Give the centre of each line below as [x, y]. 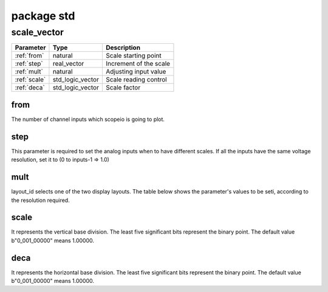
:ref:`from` [29, 56]
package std [43, 16]
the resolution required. [40, 200]
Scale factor [123, 88]
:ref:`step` [29, 64]
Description [123, 47]
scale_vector [37, 32]
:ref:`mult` [29, 72]
